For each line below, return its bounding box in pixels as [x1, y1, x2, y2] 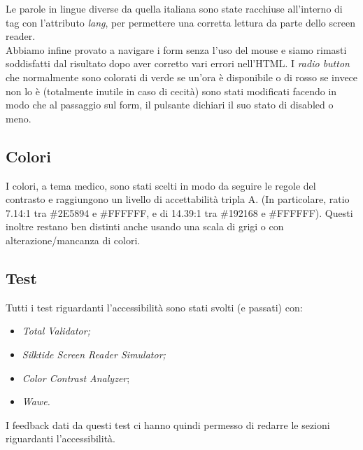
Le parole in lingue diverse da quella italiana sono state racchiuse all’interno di [6, 1, 343, 15]
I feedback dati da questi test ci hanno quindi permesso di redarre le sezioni [6, 417, 330, 432]
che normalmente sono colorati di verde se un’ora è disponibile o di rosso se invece [6, 69, 358, 84]
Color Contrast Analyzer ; [22, 370, 130, 385]
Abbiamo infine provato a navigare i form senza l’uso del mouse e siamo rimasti [6, 42, 347, 57]
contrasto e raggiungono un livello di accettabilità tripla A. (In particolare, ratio [6, 192, 350, 206]
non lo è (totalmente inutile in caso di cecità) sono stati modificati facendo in [6, 83, 337, 98]
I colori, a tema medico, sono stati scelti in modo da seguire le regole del [6, 178, 316, 192]
